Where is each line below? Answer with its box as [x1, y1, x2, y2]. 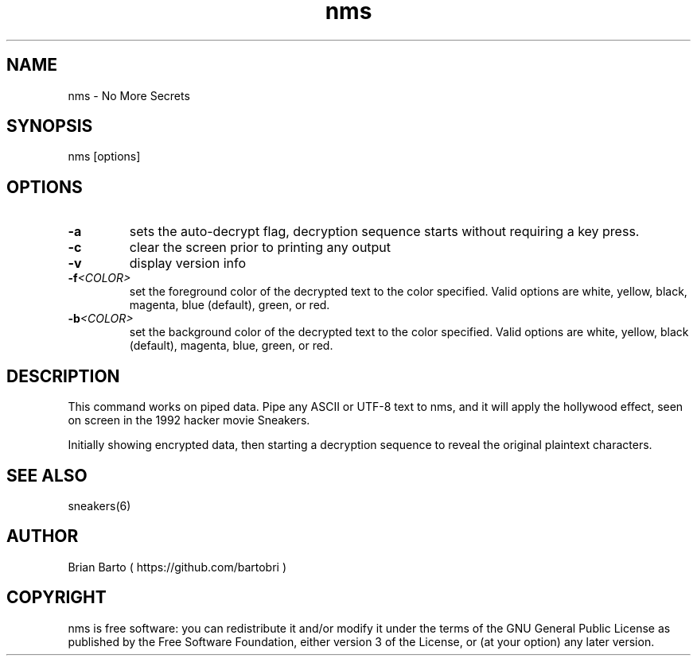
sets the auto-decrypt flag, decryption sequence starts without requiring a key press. [129, 223, 640, 240]
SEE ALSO [6, 465, 88, 486]
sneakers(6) [68, 498, 131, 513]
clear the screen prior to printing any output [129, 239, 391, 256]
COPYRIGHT [6, 587, 107, 608]
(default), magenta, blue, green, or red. [129, 339, 333, 353]
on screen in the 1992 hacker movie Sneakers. [68, 413, 310, 428]
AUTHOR [6, 526, 79, 547]
